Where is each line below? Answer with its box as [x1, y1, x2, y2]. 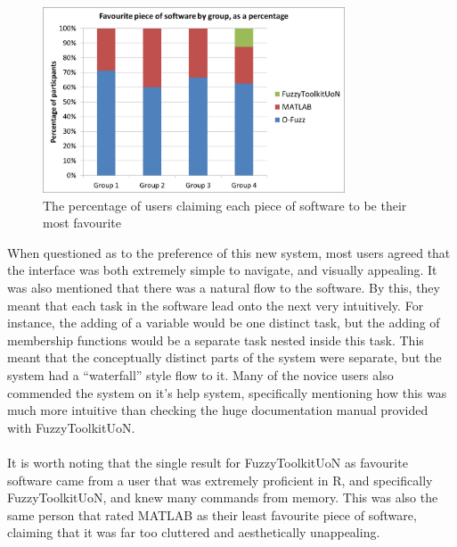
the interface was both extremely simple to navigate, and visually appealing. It [7, 261, 437, 279]
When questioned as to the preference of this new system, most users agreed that [7, 243, 451, 261]
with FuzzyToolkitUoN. [7, 418, 135, 436]
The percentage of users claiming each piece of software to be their [43, 195, 407, 214]
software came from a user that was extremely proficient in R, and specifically [7, 470, 433, 489]
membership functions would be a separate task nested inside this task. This [7, 330, 424, 349]
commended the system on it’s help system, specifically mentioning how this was [7, 383, 447, 402]
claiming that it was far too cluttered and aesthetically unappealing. [7, 523, 380, 542]
